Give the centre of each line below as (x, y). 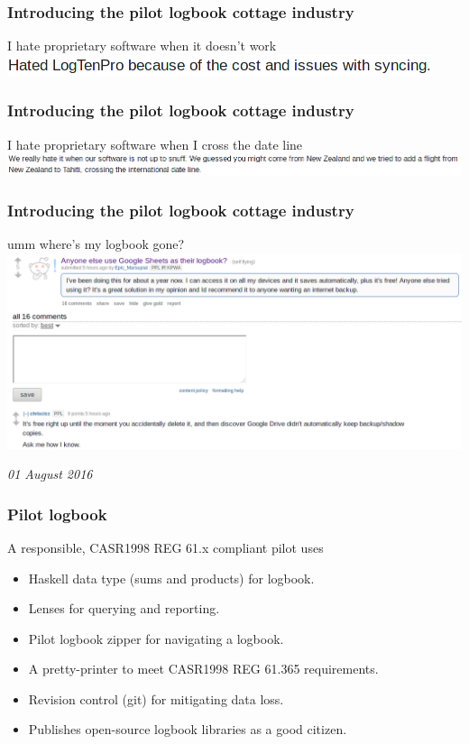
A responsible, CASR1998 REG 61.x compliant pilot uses (166, 547)
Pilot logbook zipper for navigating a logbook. (156, 638)
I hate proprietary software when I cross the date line (155, 144)
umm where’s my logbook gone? (96, 244)
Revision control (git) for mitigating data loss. (156, 698)
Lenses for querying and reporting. (124, 608)
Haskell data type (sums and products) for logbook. (171, 578)
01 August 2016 (50, 474)
